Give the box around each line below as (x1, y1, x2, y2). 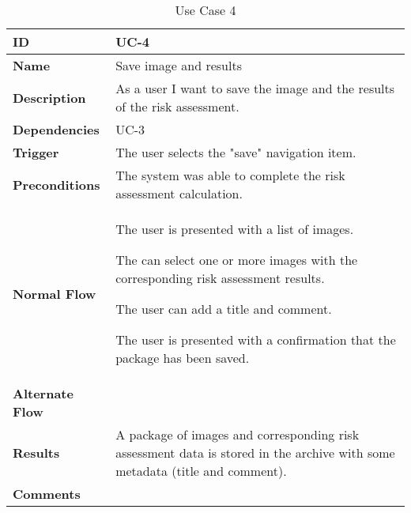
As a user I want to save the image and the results (115, 79, 395, 97)
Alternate (13, 384, 74, 402)
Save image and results (115, 56, 242, 74)
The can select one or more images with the (115, 251, 358, 269)
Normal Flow (13, 284, 96, 303)
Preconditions (13, 175, 100, 194)
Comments (13, 485, 81, 503)
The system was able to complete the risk (115, 166, 345, 184)
